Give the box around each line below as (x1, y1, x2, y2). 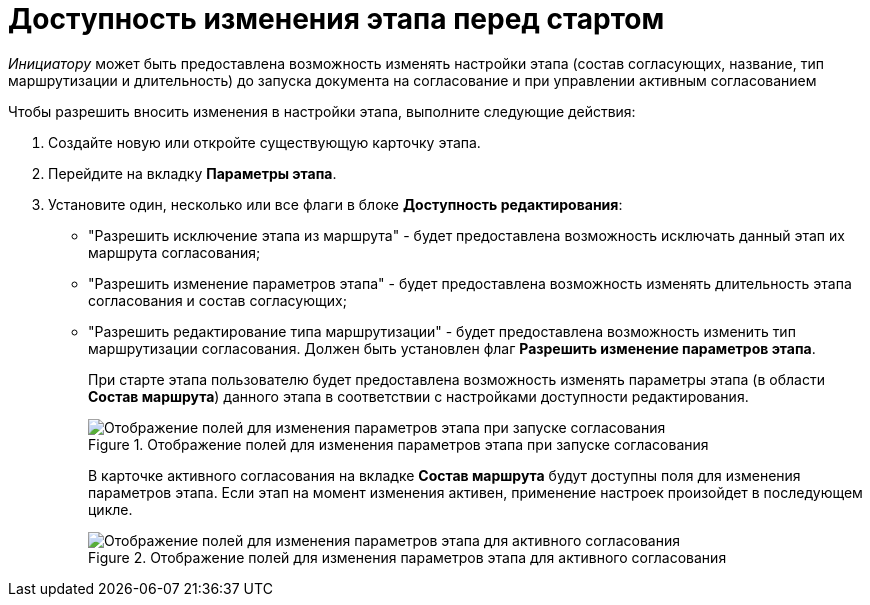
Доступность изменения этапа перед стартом (8, 2, 665, 36)
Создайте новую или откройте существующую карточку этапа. (48, 133, 481, 151)
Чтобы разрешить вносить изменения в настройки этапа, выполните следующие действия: (8, 102, 636, 120)
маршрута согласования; (88, 243, 261, 261)
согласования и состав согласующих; (88, 291, 347, 309)
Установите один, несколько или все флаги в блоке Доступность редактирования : (48, 195, 623, 213)
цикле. (88, 500, 133, 518)
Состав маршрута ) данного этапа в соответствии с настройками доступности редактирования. (88, 387, 749, 405)
